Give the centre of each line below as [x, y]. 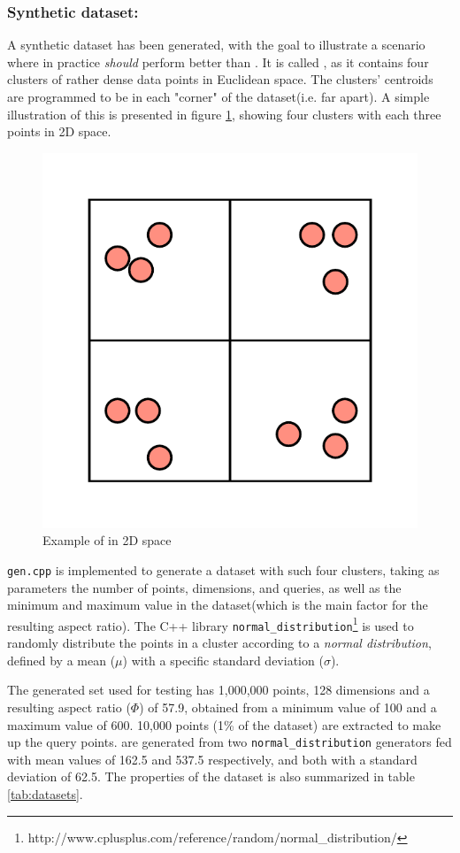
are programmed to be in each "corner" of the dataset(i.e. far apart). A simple [218, 96]
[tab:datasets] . [45, 793]
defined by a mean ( [61, 660]
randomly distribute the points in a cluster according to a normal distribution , [219, 643]
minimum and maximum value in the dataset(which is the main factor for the [218, 605]
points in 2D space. [59, 131]
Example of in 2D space [107, 540]
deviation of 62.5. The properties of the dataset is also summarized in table [211, 776]
